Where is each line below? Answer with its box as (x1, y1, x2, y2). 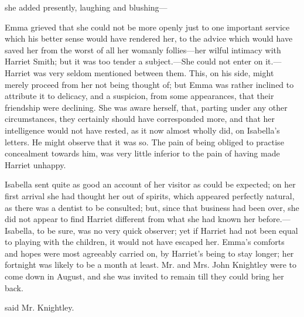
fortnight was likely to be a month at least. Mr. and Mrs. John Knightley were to (5, 258, 296, 271)
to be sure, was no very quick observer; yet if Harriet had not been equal (37, 224, 298, 236)
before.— (258, 213, 291, 225)
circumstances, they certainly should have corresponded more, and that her (5, 113, 275, 125)
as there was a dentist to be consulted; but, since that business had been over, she (5, 201, 299, 213)
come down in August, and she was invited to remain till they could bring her (5, 270, 284, 282)
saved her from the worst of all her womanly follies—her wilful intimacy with (5, 43, 281, 56)
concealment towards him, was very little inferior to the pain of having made (5, 147, 280, 159)
